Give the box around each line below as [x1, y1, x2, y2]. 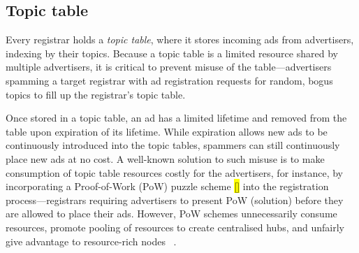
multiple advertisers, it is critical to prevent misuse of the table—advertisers [6, 59, 332, 74]
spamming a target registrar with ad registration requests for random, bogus [6, 73, 333, 87]
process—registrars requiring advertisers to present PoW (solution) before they [6, 192, 344, 207]
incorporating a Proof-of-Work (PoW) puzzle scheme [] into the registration [6, 179, 329, 194]
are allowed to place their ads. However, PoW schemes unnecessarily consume [6, 206, 337, 221]
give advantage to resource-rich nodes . [6, 233, 177, 248]
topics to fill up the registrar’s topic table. [6, 87, 186, 101]
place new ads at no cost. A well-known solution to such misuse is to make [6, 151, 325, 166]
